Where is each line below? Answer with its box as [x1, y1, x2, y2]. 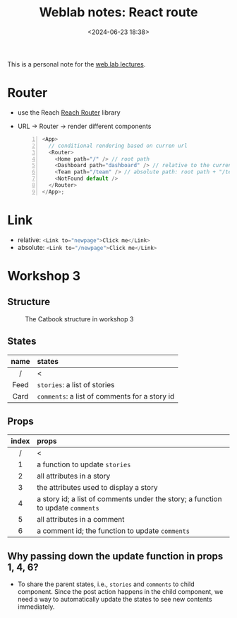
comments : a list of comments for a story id [37, 391, 175, 401]
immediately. [17, 602, 55, 611]
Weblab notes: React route [39, 4, 198, 21]
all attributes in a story [36, 471, 111, 481]
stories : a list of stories [37, 379, 115, 389]
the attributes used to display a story [36, 483, 158, 493]
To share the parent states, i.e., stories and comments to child [17, 580, 195, 588]
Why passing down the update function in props [7, 550, 224, 562]
